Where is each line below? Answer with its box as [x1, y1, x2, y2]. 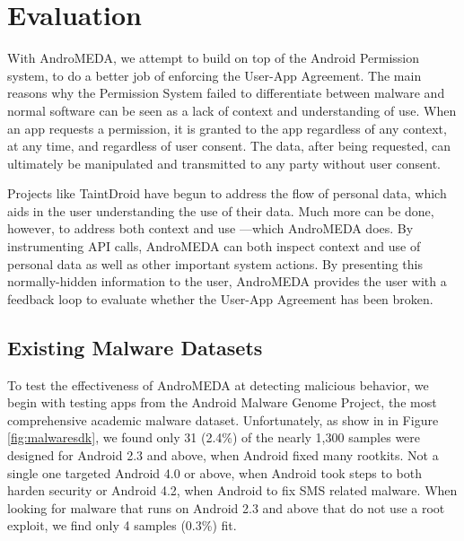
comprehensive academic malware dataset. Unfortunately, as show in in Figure [7, 410, 439, 429]
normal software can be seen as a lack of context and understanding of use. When [7, 100, 457, 119]
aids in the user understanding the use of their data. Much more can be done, [7, 201, 434, 220]
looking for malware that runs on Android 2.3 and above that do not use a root [7, 498, 445, 517]
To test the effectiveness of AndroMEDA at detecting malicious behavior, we [7, 375, 429, 394]
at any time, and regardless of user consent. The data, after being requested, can [7, 136, 451, 155]
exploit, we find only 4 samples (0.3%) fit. [7, 516, 237, 535]
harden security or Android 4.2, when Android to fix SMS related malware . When [7, 481, 458, 500]
